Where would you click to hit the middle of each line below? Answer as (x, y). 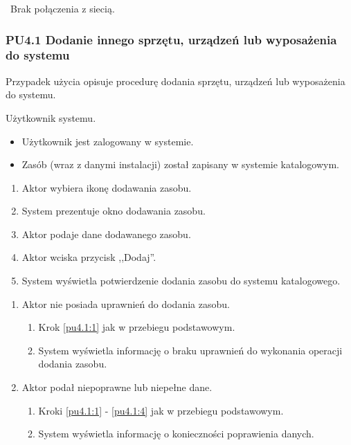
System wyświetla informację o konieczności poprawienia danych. (176, 434)
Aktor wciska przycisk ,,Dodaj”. (89, 257)
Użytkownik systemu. (51, 117)
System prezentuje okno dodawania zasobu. (114, 211)
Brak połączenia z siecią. (62, 8)
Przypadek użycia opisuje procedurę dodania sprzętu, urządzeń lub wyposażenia (175, 81)
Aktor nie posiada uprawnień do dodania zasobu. (126, 303)
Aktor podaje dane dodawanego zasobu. (106, 234)
